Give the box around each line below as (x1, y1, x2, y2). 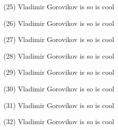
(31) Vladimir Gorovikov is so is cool (3, 100, 115, 110)
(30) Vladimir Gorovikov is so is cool (3, 83, 115, 93)
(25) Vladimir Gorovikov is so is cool (3, 1, 115, 11)
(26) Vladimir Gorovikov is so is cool (3, 18, 115, 28)
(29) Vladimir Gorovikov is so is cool (3, 67, 115, 77)
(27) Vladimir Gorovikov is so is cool (3, 34, 115, 44)
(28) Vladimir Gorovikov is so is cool (3, 50, 115, 61)
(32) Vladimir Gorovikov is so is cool (3, 116, 115, 127)
